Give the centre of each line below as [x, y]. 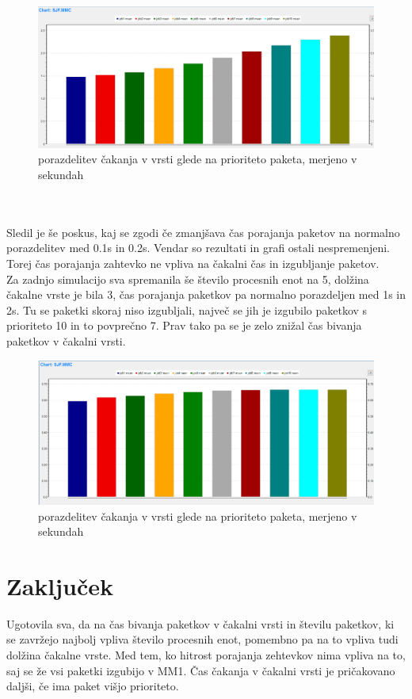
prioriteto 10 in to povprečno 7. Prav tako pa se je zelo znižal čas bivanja [184, 325]
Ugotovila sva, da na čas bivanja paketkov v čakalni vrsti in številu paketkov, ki [200, 623]
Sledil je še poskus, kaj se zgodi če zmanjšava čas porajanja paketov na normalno [203, 232]
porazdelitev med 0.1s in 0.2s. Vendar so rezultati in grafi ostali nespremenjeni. [198, 248]
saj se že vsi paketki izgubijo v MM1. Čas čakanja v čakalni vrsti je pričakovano [201, 670]
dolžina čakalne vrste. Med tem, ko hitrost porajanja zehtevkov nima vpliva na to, [206, 655]
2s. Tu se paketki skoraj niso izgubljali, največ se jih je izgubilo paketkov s [187, 309]
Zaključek [60, 585]
